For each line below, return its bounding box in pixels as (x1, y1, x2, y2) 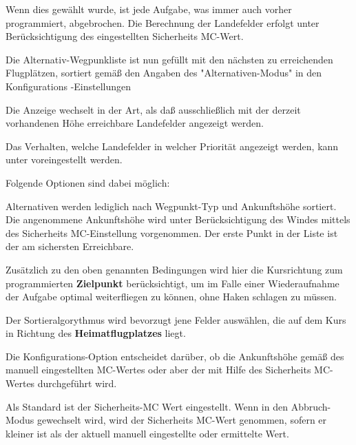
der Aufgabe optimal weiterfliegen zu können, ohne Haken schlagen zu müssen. (6, 289, 337, 304)
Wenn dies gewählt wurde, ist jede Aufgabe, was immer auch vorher (6, 2, 292, 16)
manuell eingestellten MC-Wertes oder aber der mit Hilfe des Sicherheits (6, 362, 311, 377)
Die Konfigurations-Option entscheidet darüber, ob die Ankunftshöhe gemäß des (6, 349, 344, 363)
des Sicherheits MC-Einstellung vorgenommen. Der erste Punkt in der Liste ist (6, 225, 338, 240)
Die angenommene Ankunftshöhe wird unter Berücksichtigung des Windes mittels (6, 212, 350, 227)
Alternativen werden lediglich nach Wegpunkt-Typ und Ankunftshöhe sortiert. (6, 198, 337, 213)
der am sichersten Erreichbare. (6, 239, 134, 253)
